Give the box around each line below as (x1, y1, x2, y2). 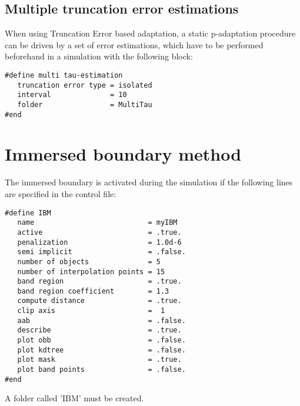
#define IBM (5, 208, 51, 217)
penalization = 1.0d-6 (17, 238, 182, 247)
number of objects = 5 (17, 257, 161, 266)
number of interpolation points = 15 (17, 267, 165, 276)
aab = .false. (17, 316, 186, 325)
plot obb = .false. (17, 336, 186, 345)
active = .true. (17, 228, 182, 237)
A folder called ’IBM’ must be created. (5, 392, 144, 404)
